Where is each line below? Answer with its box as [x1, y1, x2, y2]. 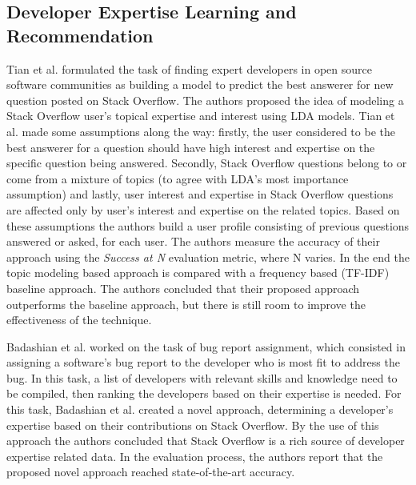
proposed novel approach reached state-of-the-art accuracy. [6, 463, 295, 480]
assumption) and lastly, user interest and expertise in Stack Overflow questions [6, 186, 394, 202]
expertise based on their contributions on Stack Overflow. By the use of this [6, 416, 379, 433]
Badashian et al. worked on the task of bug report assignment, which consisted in [6, 338, 406, 355]
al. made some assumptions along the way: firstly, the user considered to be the [6, 122, 395, 139]
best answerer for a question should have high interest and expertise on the [6, 138, 375, 155]
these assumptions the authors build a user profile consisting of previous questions [6, 217, 410, 234]
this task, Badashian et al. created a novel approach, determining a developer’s [6, 401, 394, 418]
